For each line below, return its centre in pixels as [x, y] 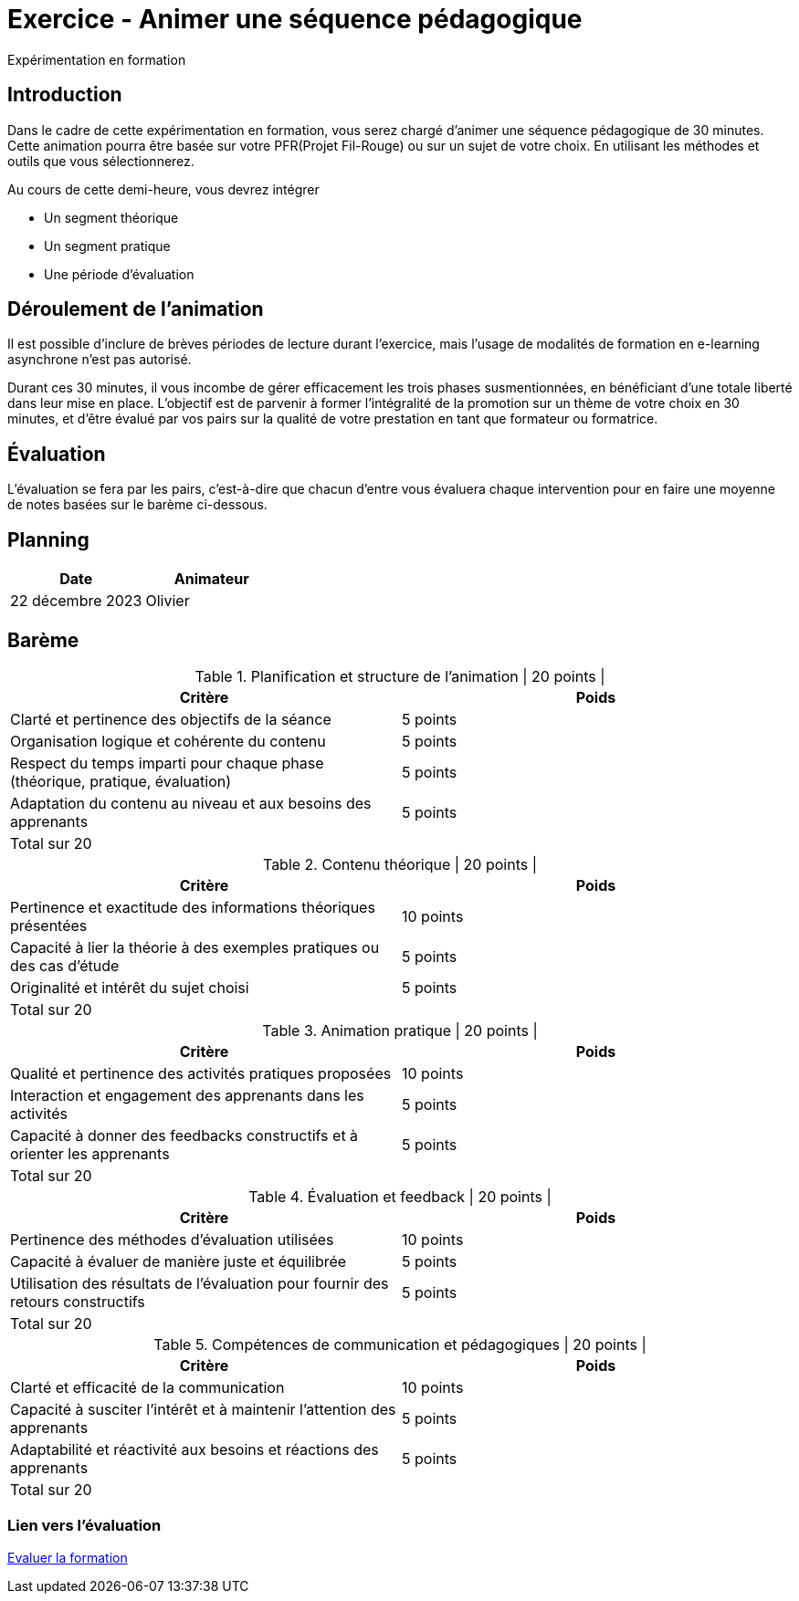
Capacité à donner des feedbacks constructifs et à [184, 1135]
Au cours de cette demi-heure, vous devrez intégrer [163, 189]
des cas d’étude [65, 965]
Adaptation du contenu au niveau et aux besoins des [191, 803]
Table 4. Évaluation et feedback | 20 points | [400, 1196]
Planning [48, 539]
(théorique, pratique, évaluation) [121, 781]
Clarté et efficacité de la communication [147, 1387]
